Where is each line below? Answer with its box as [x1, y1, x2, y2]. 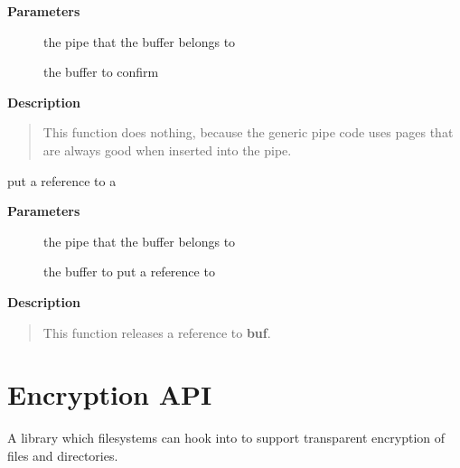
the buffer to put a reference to [43, 262, 215, 281]
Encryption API [7, 376, 212, 413]
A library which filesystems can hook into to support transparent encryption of [7, 428, 446, 447]
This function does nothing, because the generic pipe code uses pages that [42, 123, 454, 142]
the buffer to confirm [43, 62, 159, 81]
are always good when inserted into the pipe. [42, 140, 292, 159]
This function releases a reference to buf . [42, 323, 271, 342]
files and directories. [7, 445, 118, 464]
